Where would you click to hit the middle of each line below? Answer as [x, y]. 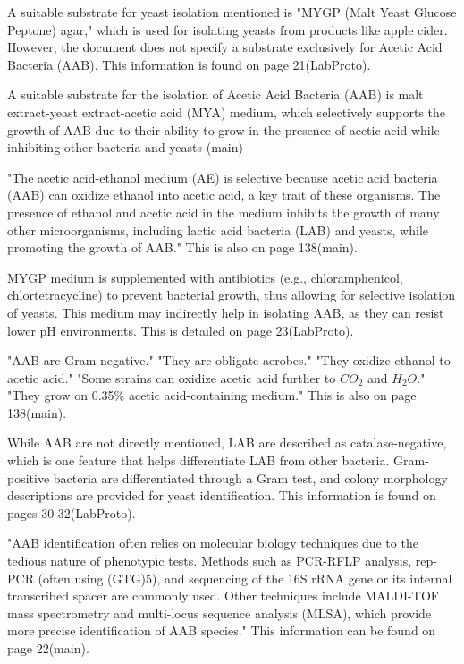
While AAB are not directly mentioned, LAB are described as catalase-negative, [227, 443]
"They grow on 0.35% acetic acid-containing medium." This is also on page [212, 395]
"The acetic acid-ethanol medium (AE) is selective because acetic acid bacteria [223, 177]
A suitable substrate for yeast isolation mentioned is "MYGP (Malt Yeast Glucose [232, 12]
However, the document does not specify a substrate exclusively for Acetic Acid [225, 47]
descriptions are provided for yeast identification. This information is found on [222, 495]
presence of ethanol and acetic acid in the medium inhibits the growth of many [224, 212]
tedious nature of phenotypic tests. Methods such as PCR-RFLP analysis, [210, 561]
